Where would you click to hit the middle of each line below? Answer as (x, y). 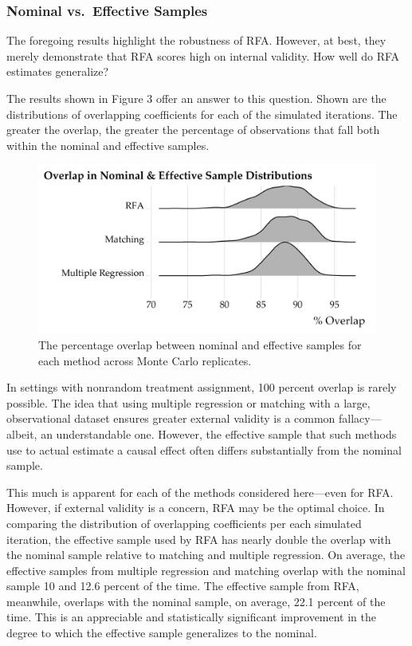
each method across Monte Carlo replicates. (145, 360)
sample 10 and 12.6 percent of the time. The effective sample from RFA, (183, 586)
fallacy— (360, 418)
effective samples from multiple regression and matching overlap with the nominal (206, 570)
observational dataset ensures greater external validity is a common (171, 418)
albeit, (22, 433)
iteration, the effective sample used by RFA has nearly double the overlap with (199, 539)
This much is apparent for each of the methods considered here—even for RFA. (200, 492)
